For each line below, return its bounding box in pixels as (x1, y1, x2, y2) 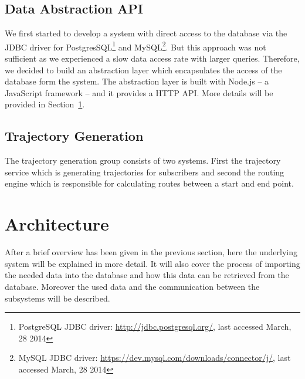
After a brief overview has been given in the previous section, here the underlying (5, 246, 298, 258)
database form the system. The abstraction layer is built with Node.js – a (5, 75, 269, 87)
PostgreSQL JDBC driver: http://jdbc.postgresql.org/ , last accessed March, (18, 320, 292, 333)
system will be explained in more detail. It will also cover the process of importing (5, 257, 300, 269)
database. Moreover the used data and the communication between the (5, 280, 260, 292)
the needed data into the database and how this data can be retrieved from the (5, 269, 289, 281)
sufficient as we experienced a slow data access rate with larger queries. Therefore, (5, 52, 300, 65)
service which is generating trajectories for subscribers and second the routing (5, 165, 284, 178)
